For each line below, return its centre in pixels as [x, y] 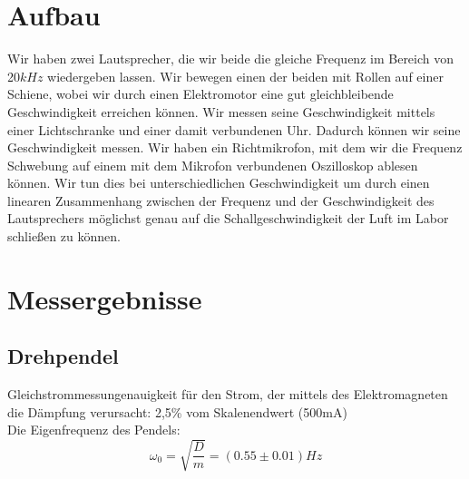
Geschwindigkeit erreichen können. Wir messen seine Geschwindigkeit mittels [221, 111]
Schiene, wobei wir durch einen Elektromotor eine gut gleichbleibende [200, 94]
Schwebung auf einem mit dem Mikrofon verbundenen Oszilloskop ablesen [213, 165]
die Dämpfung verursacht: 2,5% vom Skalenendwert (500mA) [177, 411]
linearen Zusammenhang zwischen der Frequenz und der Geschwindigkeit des [221, 200]
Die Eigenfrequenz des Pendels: [94, 430]
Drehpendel [63, 356]
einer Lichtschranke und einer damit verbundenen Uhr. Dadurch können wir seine [234, 129]
